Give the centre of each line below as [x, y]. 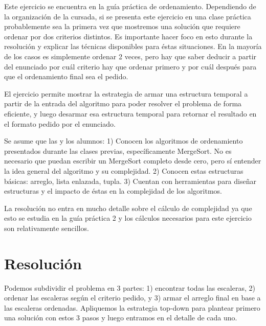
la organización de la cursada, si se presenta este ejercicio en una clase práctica [128, 16]
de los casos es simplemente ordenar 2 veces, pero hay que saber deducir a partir [130, 56]
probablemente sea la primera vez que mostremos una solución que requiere [122, 26]
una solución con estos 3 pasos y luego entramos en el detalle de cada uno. [121, 318]
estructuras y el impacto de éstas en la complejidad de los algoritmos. [113, 191]
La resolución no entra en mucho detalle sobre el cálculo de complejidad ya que [128, 208]
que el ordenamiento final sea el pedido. [66, 76]
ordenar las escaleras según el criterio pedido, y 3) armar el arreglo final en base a [132, 298]
